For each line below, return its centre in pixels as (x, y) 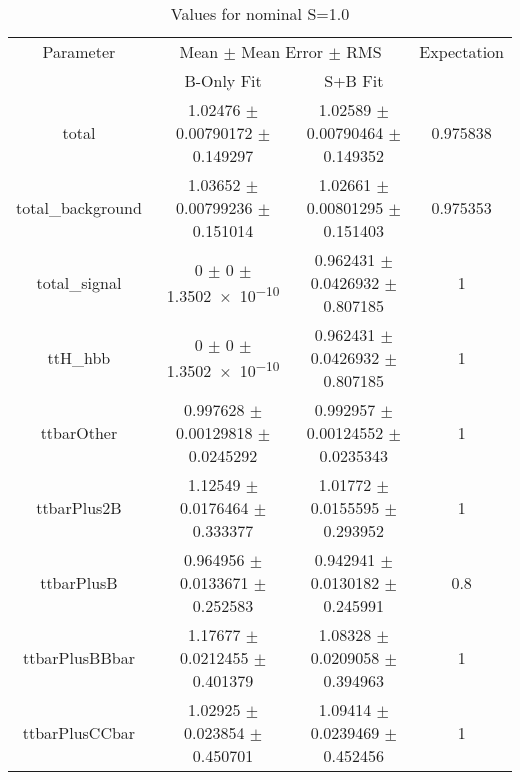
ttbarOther (79, 432)
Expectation (461, 51)
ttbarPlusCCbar (79, 732)
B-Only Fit (223, 80)
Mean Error (282, 51)
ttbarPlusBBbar (78, 657)
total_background (79, 207)
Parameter (79, 51)
